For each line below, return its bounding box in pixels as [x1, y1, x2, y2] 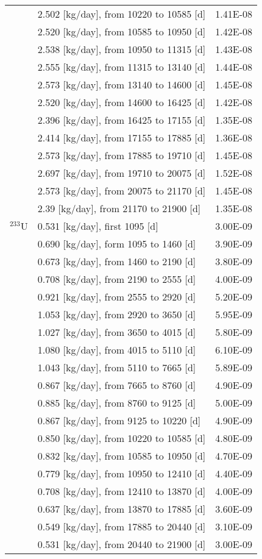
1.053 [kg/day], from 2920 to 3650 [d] [37, 307, 196, 321]
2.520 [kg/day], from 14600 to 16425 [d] [37, 95, 206, 109]
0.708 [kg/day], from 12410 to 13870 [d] [37, 484, 206, 498]
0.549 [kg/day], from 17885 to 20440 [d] [37, 519, 206, 533]
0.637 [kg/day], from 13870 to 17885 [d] [37, 502, 206, 516]
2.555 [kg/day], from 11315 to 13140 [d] [37, 60, 206, 74]
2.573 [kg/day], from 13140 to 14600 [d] [37, 77, 206, 91]
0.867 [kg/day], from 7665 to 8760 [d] [37, 378, 196, 392]
